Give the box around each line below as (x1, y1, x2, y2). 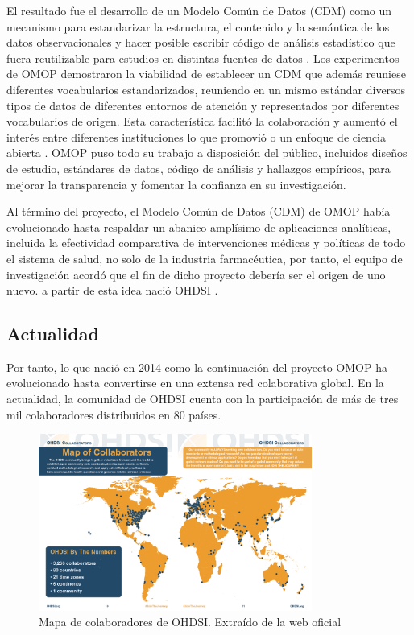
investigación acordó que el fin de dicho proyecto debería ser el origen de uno (6, 266, 386, 282)
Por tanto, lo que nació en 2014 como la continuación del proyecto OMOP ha (6, 358, 387, 375)
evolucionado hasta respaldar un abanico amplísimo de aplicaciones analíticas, (6, 218, 391, 235)
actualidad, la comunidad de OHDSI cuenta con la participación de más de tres (6, 390, 399, 407)
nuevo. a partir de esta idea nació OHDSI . (6, 282, 218, 299)
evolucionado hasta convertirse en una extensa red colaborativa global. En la (6, 374, 384, 391)
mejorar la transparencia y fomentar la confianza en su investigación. (6, 175, 346, 192)
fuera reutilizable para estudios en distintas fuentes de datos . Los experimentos (6, 49, 400, 66)
